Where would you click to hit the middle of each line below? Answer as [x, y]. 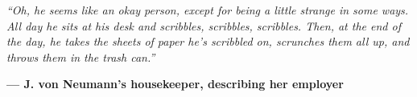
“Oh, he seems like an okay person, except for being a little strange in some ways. [208, 10]
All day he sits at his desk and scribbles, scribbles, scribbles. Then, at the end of [204, 25]
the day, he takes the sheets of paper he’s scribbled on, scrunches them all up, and [208, 41]
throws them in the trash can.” [81, 57]
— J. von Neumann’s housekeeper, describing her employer [175, 84]
